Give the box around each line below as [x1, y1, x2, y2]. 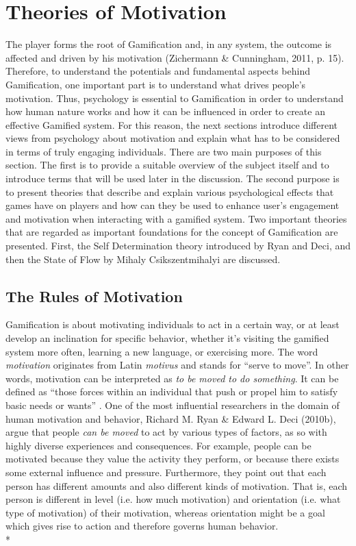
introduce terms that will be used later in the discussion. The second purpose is [5, 171, 340, 186]
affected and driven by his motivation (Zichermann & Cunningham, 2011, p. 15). [5, 50, 344, 64]
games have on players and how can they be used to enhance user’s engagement [5, 198, 340, 212]
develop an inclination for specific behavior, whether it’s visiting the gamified [5, 331, 329, 345]
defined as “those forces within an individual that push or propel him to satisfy [5, 384, 338, 399]
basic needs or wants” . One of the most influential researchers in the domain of [5, 397, 340, 412]
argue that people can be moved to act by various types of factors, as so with [5, 425, 327, 439]
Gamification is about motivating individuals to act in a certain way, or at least [5, 317, 340, 332]
